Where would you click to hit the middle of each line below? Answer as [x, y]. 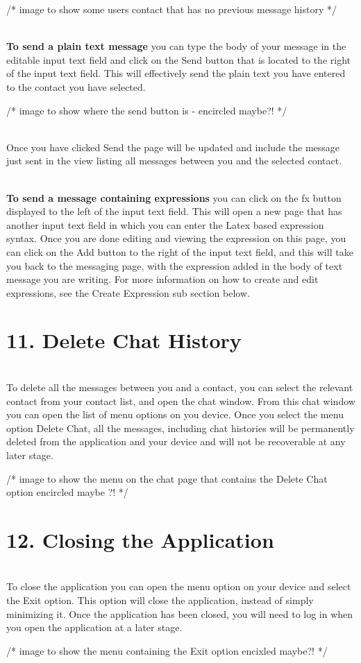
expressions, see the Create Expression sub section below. [128, 292]
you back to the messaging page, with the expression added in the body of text [175, 265]
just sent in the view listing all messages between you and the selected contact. [174, 161]
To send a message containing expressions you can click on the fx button [174, 197]
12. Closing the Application [140, 539]
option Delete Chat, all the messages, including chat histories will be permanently [180, 428]
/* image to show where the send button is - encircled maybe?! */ [147, 110]
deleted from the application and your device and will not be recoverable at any [176, 441]
